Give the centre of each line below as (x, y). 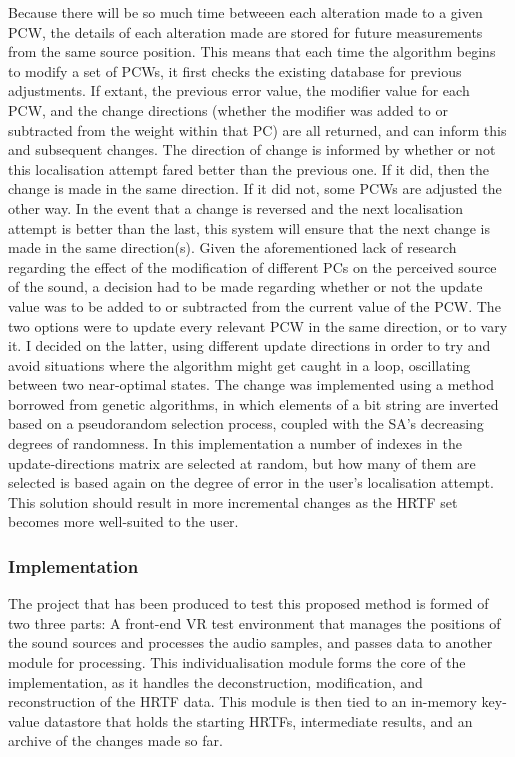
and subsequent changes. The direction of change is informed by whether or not (252, 149)
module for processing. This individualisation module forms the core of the (237, 662)
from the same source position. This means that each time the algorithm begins (252, 51)
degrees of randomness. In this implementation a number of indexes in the (235, 443)
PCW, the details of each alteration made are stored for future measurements (245, 31)
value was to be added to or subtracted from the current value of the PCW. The (254, 305)
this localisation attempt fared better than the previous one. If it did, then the (249, 168)
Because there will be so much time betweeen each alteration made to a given (245, 12)
